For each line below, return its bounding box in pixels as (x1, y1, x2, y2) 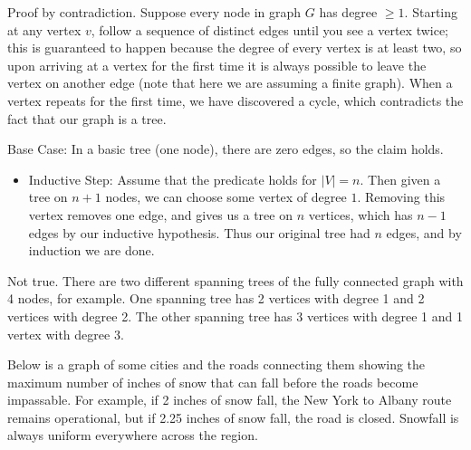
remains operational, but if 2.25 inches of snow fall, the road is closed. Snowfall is (7, 407, 459, 426)
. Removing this (357, 187, 446, 206)
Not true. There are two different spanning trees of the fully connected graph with (7, 271, 464, 290)
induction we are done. (28, 241, 155, 260)
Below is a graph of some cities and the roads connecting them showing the (7, 355, 426, 374)
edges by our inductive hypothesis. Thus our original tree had (28, 223, 370, 242)
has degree (319, 3, 378, 21)
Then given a (368, 169, 441, 188)
